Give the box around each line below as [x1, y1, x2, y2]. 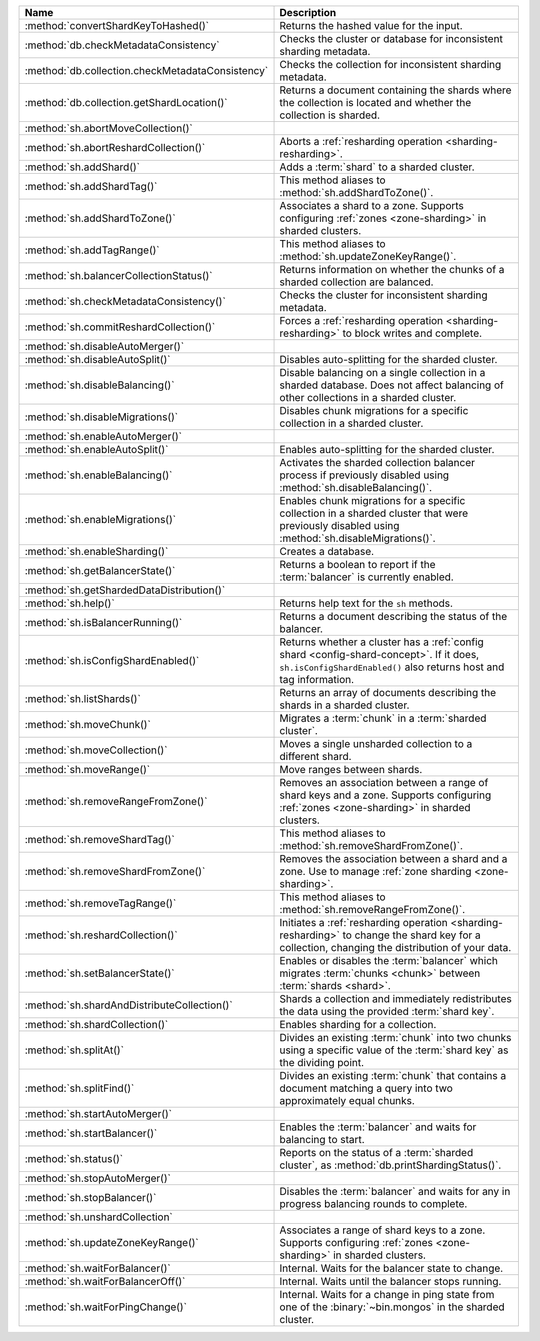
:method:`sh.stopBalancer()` [24, 1191, 157, 1204]
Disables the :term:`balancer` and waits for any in [279, 1185, 511, 1198]
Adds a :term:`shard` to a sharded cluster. [279, 160, 475, 174]
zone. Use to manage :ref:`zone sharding [279, 865, 472, 878]
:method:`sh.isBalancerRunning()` [24, 616, 183, 629]
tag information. [279, 673, 355, 686]
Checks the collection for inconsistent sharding [279, 58, 502, 71]
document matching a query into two [279, 1081, 454, 1095]
